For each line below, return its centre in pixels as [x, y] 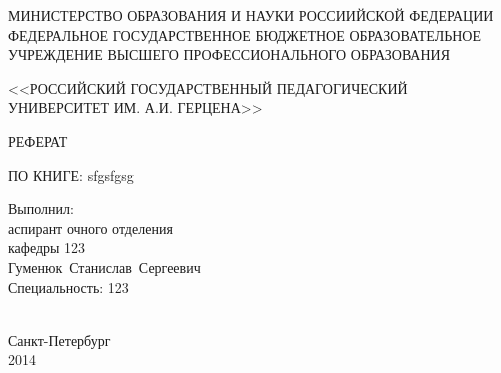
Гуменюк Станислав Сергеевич [104, 266]
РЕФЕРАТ [38, 140]
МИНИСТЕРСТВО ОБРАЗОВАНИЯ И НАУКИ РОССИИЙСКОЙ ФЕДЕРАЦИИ [251, 15]
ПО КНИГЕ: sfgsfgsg [71, 174]
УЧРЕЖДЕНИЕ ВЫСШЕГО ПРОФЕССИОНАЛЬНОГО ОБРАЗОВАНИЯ [229, 54]
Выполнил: [41, 208]
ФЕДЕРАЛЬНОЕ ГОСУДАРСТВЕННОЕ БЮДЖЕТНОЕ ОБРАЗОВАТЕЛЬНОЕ [245, 34]
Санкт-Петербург [59, 339]
